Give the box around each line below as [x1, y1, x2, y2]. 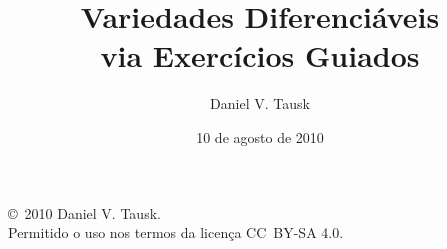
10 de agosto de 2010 [196, 126, 324, 147]
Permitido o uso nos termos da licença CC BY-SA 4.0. [8, 222, 344, 243]
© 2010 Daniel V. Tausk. [8, 202, 161, 223]
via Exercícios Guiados [100, 35, 420, 76]
